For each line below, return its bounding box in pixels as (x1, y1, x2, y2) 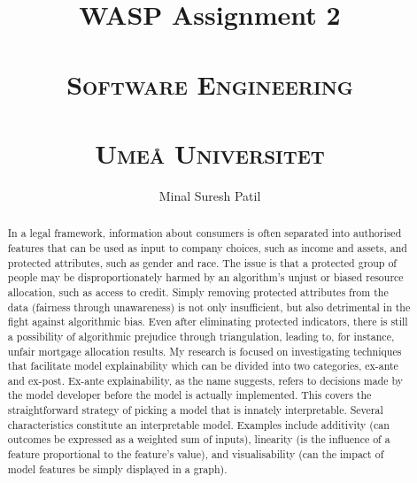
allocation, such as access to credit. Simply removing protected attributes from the (7, 284, 389, 299)
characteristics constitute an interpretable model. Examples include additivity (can (7, 417, 390, 432)
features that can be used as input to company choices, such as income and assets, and (7, 240, 407, 255)
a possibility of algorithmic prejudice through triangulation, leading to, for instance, (7, 328, 395, 343)
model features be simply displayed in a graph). (7, 461, 228, 476)
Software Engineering (66, 65, 353, 102)
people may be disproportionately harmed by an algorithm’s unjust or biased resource (7, 270, 404, 285)
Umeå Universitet (95, 134, 325, 171)
